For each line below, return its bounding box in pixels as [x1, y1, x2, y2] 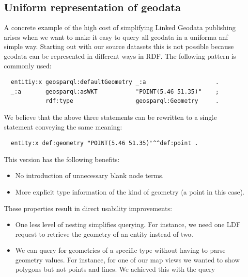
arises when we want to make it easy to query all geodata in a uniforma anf [4, 32, 228, 42]
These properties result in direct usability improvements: [4, 203, 172, 213]
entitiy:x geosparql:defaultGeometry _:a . [11, 79, 219, 86]
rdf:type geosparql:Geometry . [45, 98, 219, 105]
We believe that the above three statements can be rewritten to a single [4, 112, 217, 122]
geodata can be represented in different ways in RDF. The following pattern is [4, 50, 236, 61]
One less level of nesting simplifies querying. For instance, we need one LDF [15, 219, 241, 229]
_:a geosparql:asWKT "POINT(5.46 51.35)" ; [11, 88, 219, 95]
